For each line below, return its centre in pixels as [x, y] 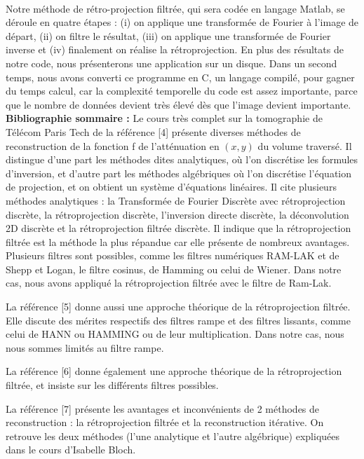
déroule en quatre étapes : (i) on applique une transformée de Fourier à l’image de [182, 22]
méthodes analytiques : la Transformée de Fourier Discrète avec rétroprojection [176, 200]
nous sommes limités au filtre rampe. [85, 347]
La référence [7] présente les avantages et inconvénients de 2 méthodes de [163, 408]
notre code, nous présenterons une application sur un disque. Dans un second [171, 63]
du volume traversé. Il [305, 145]
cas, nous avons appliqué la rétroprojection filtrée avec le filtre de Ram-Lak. [169, 283]
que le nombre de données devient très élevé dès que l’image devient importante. [178, 104]
